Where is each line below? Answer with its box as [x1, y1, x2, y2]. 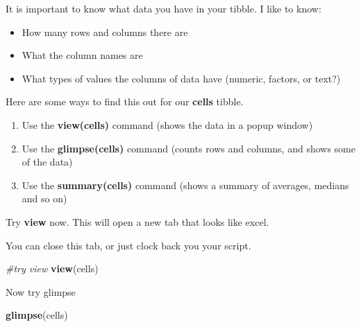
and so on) [22, 191, 67, 206]
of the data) [22, 154, 73, 169]
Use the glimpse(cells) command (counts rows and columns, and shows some [22, 141, 355, 155]
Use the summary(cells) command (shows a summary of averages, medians [22, 177, 349, 192]
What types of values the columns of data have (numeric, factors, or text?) [22, 71, 341, 85]
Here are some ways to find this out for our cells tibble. [6, 94, 244, 109]
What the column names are [22, 48, 143, 62]
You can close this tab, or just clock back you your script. [6, 238, 251, 252]
